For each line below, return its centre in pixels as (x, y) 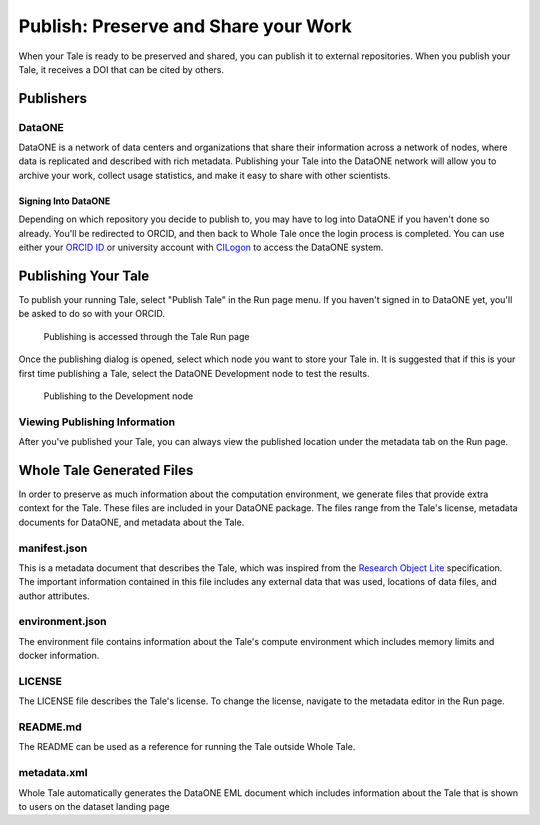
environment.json (62, 622)
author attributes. (54, 596)
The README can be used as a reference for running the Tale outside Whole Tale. (187, 747)
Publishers (52, 98)
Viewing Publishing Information (96, 422)
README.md (50, 727)
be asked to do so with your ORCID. (91, 314)
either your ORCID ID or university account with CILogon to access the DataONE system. (201, 247)
